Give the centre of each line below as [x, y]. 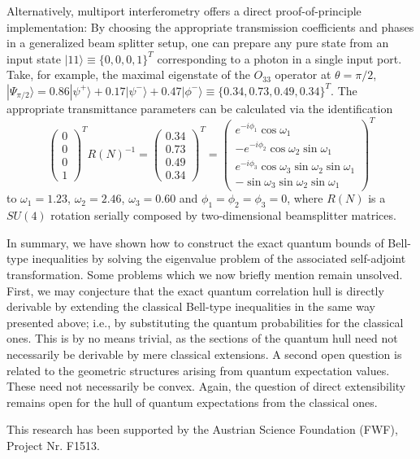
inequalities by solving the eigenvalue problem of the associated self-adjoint [219, 258]
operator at [303, 74]
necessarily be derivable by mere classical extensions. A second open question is [204, 354]
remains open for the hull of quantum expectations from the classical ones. [192, 402]
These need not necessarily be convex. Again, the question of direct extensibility [206, 386]
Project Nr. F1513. [53, 445]
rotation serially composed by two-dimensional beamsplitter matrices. [223, 215]
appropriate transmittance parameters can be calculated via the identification [200, 108]
